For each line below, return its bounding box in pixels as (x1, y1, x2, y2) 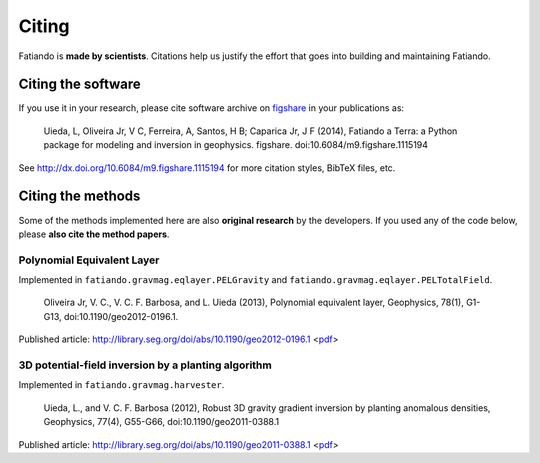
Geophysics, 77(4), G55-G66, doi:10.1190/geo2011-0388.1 (43, 416, 280, 428)
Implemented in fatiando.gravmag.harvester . (18, 379, 225, 391)
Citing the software (18, 76, 142, 93)
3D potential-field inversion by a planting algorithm (18, 358, 272, 372)
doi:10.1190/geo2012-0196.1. (63, 310, 179, 322)
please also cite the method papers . (18, 228, 170, 240)
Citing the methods (18, 188, 141, 205)
